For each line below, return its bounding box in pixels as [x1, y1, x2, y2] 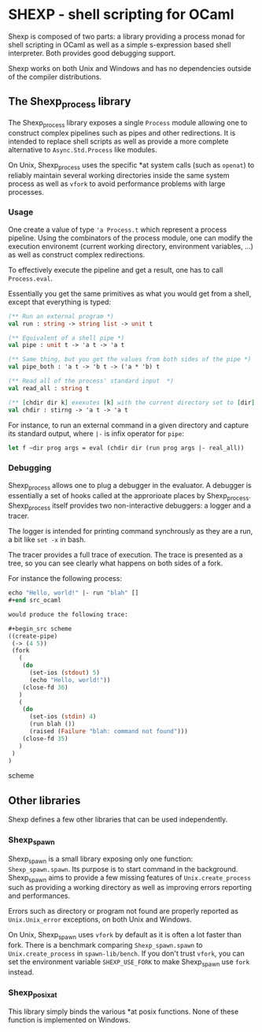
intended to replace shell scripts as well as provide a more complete [8, 136, 229, 146]
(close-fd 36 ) [22, 684, 68, 691]
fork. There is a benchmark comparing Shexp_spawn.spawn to [8, 941, 203, 950]
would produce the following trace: [8, 610, 128, 618]
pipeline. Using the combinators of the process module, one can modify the [8, 233, 253, 242]
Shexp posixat [8, 987, 57, 1000]
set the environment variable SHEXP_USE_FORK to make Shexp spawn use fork [8, 957, 250, 968]
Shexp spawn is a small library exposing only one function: [8, 854, 194, 865]
